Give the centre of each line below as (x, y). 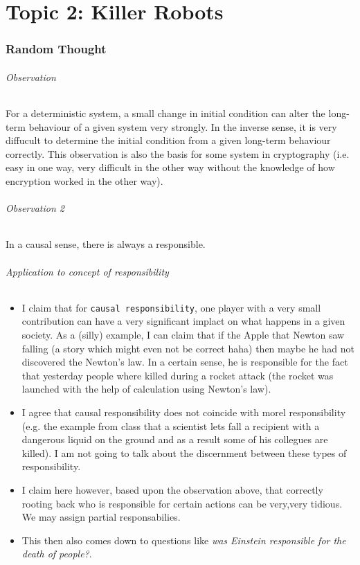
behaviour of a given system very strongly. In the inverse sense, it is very (183, 126)
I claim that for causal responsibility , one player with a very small (171, 307)
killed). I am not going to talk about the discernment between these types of (184, 452)
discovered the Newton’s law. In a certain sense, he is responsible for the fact (185, 362)
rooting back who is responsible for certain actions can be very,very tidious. (182, 503)
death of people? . (57, 554)
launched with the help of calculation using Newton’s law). (146, 389)
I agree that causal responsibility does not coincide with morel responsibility (184, 412)
